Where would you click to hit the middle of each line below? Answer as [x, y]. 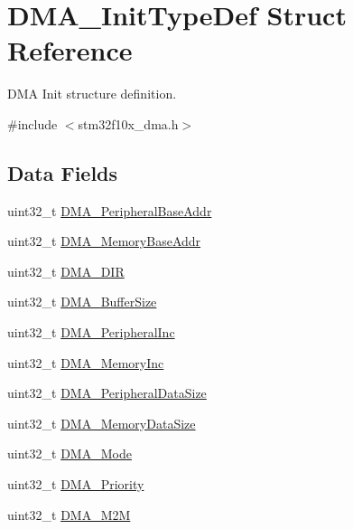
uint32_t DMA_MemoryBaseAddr [104, 241]
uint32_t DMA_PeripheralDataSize [107, 393]
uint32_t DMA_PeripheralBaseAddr [110, 210]
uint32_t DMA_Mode [70, 453]
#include [33, 123]
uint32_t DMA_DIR [66, 271]
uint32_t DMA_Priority [76, 484]
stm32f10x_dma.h [128, 123]
